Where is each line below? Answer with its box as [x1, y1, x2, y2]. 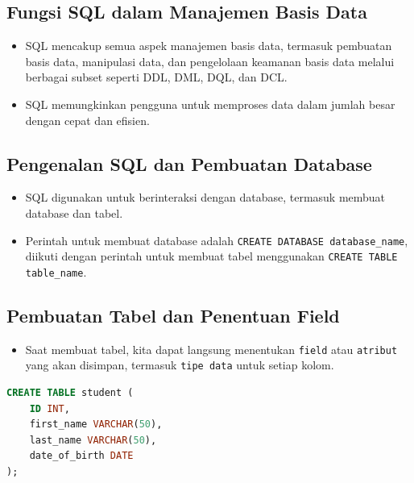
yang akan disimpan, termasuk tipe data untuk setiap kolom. [25, 356, 334, 373]
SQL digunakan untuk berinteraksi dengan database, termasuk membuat [25, 189, 386, 206]
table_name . [25, 263, 87, 280]
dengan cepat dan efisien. [25, 111, 150, 128]
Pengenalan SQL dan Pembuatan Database [6, 151, 372, 176]
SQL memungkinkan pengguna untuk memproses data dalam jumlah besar [25, 95, 395, 112]
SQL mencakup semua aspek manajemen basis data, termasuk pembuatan [25, 37, 392, 54]
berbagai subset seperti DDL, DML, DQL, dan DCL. [25, 69, 288, 85]
